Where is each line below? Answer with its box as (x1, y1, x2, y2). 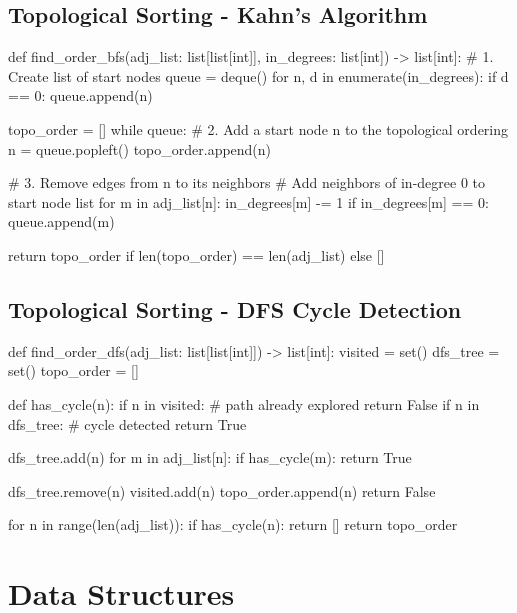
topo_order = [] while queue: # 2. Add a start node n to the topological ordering (8, 118, 509, 139)
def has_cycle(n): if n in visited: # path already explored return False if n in (8, 393, 480, 414)
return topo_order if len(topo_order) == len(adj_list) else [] (8, 244, 385, 265)
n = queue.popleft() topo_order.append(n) (8, 138, 272, 159)
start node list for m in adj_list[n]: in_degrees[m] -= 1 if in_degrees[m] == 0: (8, 191, 489, 212)
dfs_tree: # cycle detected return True (8, 413, 247, 434)
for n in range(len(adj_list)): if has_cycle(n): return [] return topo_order (8, 514, 458, 535)
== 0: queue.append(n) (8, 85, 153, 106)
